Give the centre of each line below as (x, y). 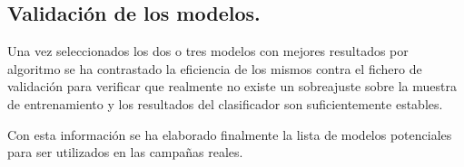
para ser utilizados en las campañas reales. (125, 152)
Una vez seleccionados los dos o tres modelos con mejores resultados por (208, 51)
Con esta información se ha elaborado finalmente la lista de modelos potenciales (230, 134)
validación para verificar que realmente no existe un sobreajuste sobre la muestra (232, 86)
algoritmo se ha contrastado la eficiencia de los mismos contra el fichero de (215, 68)
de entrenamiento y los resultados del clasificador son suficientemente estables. (225, 103)
